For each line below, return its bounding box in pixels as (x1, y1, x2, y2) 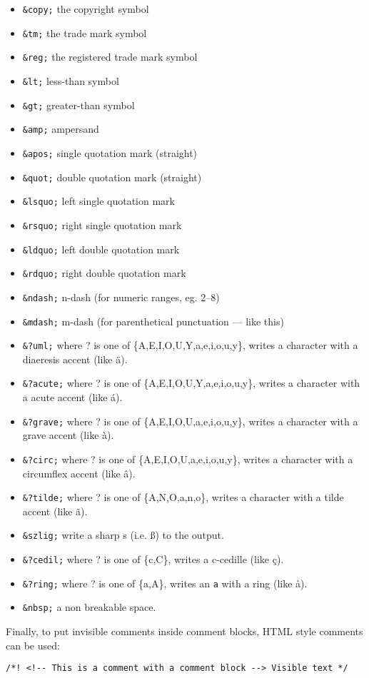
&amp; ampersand (22, 121, 99, 136)
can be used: (6, 637, 60, 652)
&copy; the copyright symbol (22, 1, 149, 16)
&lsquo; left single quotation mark (22, 193, 175, 208)
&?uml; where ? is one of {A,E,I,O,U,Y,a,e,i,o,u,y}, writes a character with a (22, 338, 358, 353)
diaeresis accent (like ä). (22, 351, 128, 366)
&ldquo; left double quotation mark (22, 241, 180, 256)
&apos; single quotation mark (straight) (22, 145, 198, 160)
